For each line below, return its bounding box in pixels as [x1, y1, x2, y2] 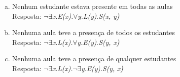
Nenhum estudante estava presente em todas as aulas [12, 1, 173, 11]
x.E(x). [52, 10, 73, 21]
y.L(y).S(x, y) [77, 10, 119, 21]
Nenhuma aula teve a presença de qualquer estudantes [12, 53, 176, 64]
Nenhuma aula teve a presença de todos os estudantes [12, 27, 175, 38]
